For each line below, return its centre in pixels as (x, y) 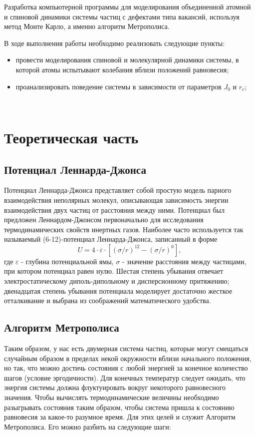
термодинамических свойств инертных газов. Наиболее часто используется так (124, 229)
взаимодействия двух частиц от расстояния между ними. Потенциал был (114, 210)
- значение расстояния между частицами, (184, 261)
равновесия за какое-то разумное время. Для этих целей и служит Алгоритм (120, 417)
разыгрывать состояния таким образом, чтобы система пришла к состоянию (119, 407)
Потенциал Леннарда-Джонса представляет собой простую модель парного (118, 190)
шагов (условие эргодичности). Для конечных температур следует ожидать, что (125, 377)
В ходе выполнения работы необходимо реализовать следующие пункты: (115, 43)
